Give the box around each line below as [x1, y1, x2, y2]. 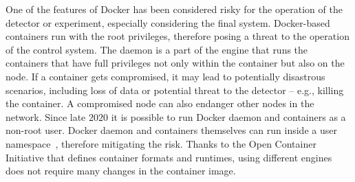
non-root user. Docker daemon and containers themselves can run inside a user [6, 123, 337, 137]
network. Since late [6, 109, 86, 124]
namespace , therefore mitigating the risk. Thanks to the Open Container [6, 136, 316, 150]
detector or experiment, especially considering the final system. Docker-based [6, 15, 330, 30]
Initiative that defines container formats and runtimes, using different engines [6, 150, 332, 164]
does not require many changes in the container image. [6, 163, 236, 178]
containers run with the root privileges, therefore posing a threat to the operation [6, 29, 349, 43]
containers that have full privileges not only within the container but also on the [6, 56, 345, 70]
